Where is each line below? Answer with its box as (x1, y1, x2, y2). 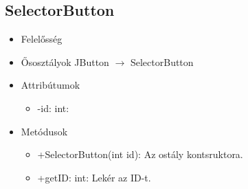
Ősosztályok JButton (21, 54, 109, 69)
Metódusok (21, 124, 68, 138)
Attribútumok (21, 78, 80, 92)
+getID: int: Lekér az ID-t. (37, 170, 151, 184)
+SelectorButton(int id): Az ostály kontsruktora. (37, 147, 243, 162)
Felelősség (21, 32, 63, 46)
